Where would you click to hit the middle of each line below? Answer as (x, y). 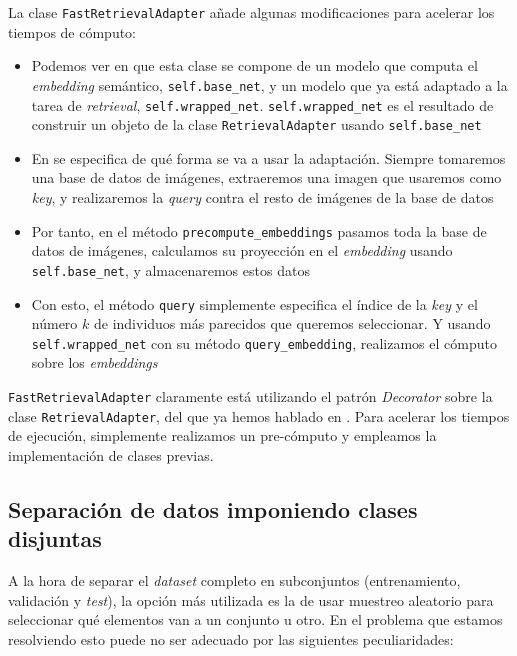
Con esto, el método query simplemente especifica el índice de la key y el (254, 303)
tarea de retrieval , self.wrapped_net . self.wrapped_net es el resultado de (262, 104)
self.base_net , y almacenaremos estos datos (170, 269)
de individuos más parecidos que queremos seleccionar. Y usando (292, 323)
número (54, 323)
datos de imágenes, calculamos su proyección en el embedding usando (242, 250)
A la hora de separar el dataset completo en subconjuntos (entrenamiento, (234, 580)
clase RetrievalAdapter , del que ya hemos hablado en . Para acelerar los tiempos (259, 415)
